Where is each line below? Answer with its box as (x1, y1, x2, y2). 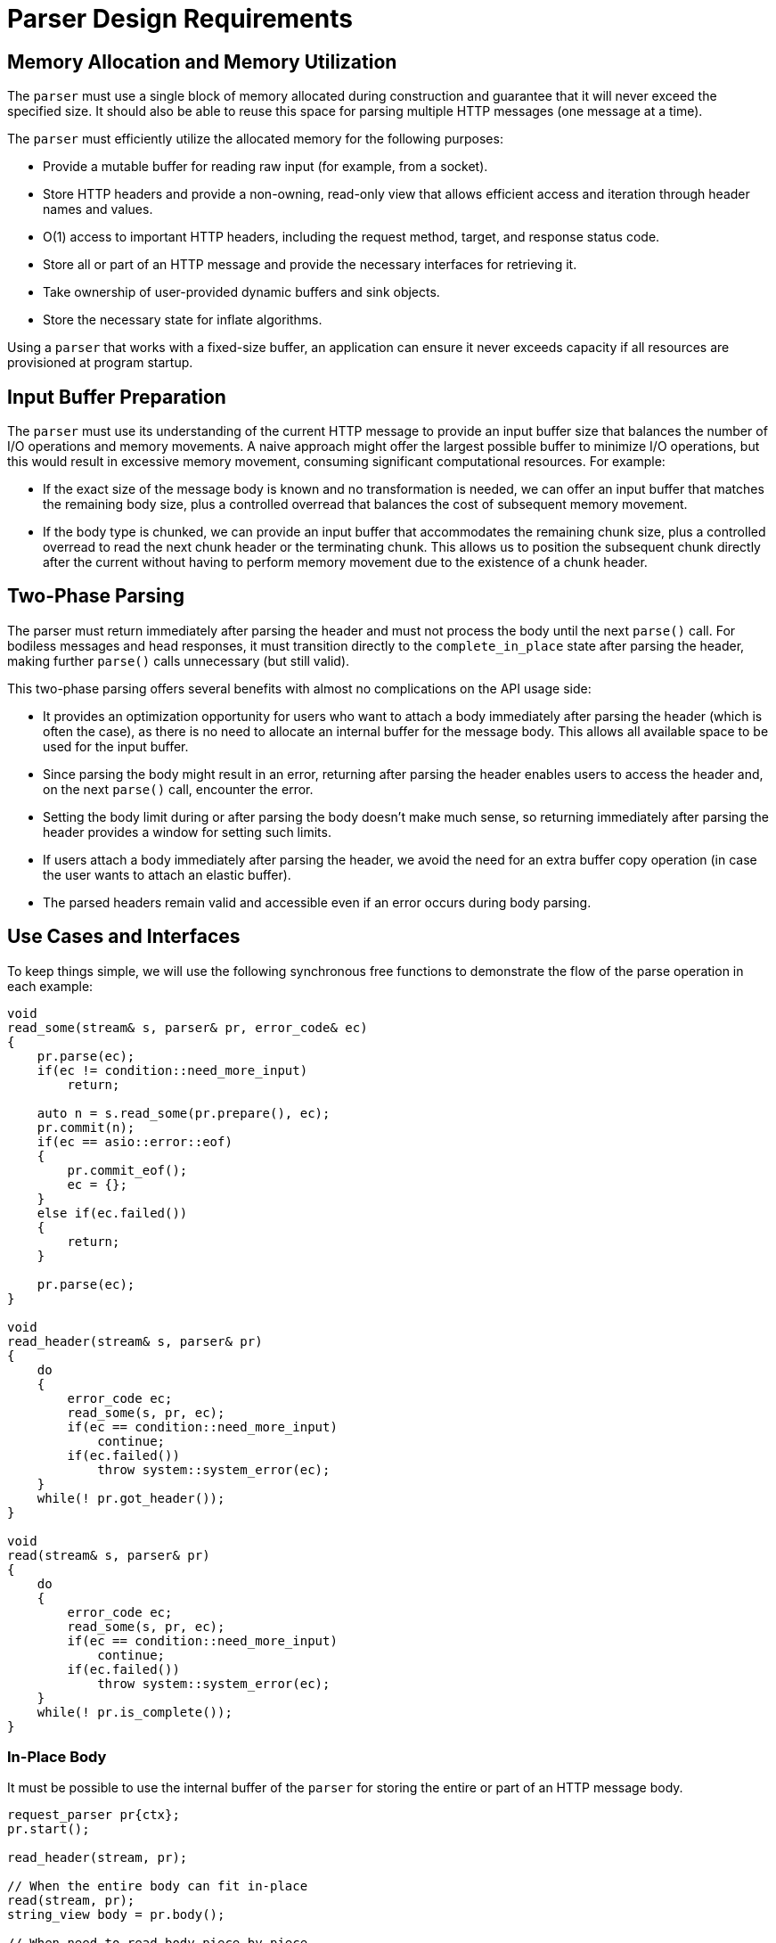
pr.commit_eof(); (67, 1162, 188, 1177)
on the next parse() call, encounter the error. (43, 781, 314, 797)
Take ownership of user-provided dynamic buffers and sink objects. (43, 284, 440, 300)
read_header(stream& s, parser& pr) (7, 1333, 263, 1349)
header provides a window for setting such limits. (43, 824, 331, 840)
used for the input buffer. (43, 738, 189, 754)
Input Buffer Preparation (7, 385, 226, 408)
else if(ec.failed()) (37, 1205, 188, 1220)
